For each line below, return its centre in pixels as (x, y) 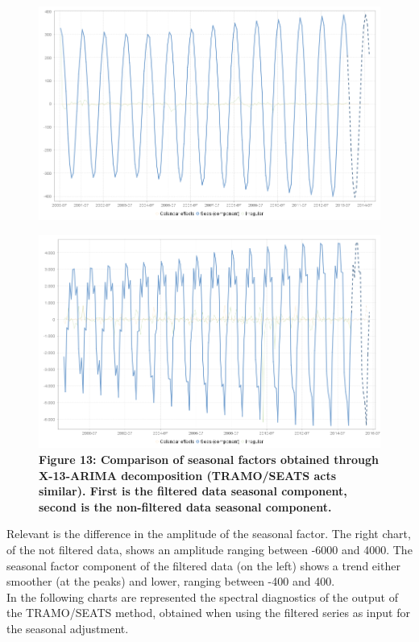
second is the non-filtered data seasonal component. (185, 506)
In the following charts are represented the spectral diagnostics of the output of (202, 596)
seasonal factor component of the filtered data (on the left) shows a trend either (203, 565)
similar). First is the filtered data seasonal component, (193, 491)
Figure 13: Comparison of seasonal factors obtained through (209, 460)
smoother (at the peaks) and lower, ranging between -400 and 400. (171, 581)
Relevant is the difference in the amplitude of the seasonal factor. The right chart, (209, 534)
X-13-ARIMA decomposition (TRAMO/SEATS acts (188, 475)
